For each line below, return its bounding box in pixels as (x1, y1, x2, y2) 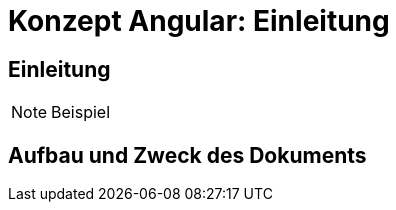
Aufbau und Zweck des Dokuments (8, 142, 367, 168)
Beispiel (51, 102, 111, 123)
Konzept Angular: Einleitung (8, 4, 390, 38)
